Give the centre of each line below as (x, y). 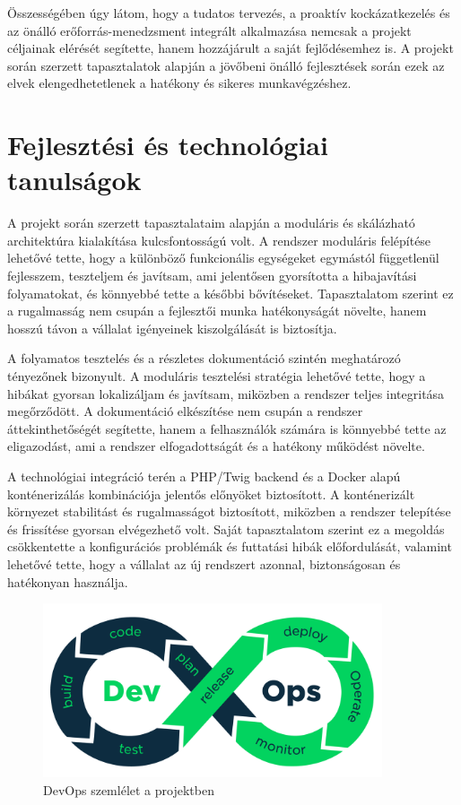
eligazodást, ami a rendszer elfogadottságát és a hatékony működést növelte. (216, 446)
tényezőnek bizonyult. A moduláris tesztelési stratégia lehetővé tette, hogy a (217, 376)
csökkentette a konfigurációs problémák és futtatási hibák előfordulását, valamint (230, 546)
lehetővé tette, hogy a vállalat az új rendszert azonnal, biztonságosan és (204, 563)
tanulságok (74, 180)
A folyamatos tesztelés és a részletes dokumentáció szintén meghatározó (204, 358)
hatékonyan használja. (68, 581)
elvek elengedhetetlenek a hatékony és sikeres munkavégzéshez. (179, 83)
